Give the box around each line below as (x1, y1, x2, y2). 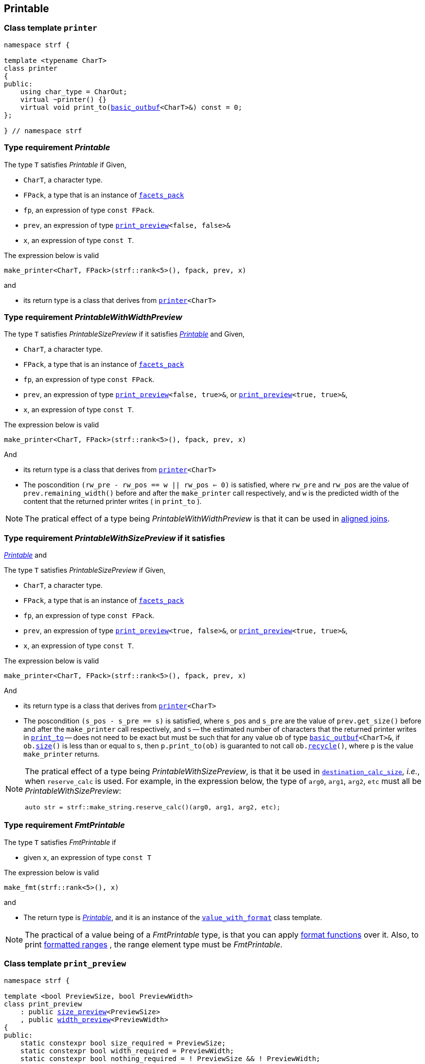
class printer (4, 64, 58, 72)
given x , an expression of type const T (23, 853, 152, 862)
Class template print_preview (4, 959, 126, 969)
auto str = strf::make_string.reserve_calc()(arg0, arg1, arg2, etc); (25, 803, 281, 811)
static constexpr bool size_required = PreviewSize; (20, 1039, 226, 1047)
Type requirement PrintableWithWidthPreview (4, 312, 182, 322)
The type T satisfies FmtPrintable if (4, 838, 116, 846)
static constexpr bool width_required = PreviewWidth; (20, 1046, 234, 1055)
